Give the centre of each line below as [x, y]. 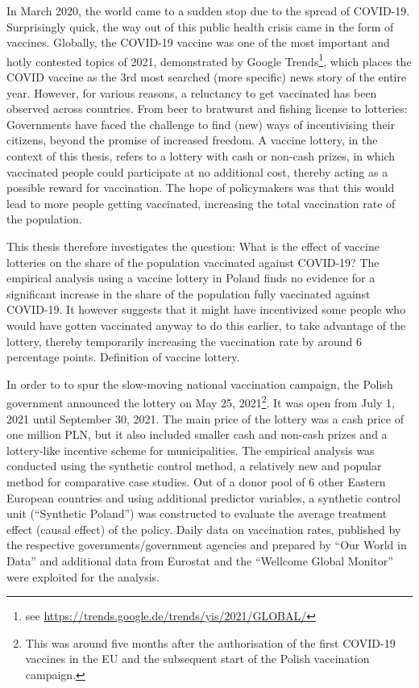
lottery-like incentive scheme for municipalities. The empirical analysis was [191, 450]
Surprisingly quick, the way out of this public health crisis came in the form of [200, 26]
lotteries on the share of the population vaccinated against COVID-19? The [193, 262]
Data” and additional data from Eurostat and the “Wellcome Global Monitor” [200, 560]
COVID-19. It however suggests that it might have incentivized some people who [206, 309]
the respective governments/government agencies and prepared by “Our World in [207, 545]
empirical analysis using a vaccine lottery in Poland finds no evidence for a [191, 278]
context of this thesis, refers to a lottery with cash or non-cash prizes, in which [201, 156]
